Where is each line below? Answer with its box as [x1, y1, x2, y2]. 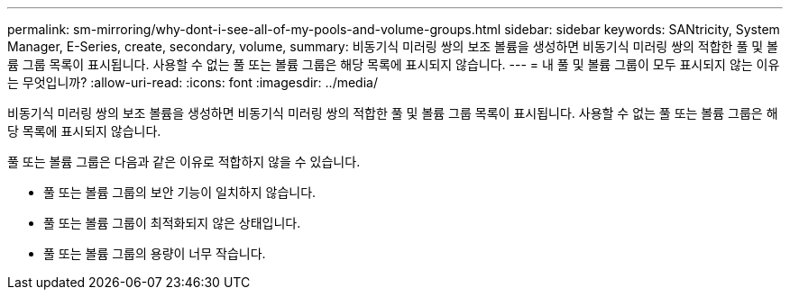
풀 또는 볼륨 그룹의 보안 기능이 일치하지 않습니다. [43, 184, 317, 200]
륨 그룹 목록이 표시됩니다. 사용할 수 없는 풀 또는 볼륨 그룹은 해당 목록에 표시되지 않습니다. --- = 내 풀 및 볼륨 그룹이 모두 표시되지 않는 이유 [7, 57, 780, 72]
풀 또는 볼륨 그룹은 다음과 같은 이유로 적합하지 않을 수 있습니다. [7, 154, 361, 169]
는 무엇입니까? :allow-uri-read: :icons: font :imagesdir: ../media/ [7, 75, 378, 90]
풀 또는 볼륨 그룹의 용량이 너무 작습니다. [43, 246, 266, 261]
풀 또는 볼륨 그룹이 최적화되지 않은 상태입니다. [43, 215, 301, 230]
